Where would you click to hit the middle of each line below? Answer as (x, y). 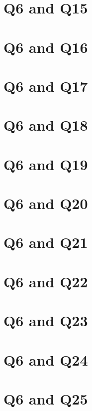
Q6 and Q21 (46, 242)
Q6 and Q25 (46, 398)
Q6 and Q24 (46, 359)
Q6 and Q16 (46, 47)
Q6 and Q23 (46, 320)
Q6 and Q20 (46, 203)
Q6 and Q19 (46, 164)
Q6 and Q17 (46, 86)
